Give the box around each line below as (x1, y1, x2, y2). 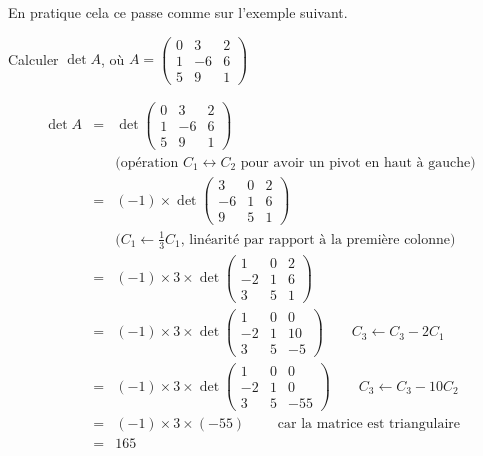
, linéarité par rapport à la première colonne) (180, 232, 456, 247)
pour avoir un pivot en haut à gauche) (240, 155, 476, 170)
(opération (115, 155, 179, 170)
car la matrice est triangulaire (277, 417, 460, 432)
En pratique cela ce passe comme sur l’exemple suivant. (8, 2, 348, 22)
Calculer (8, 48, 59, 69)
